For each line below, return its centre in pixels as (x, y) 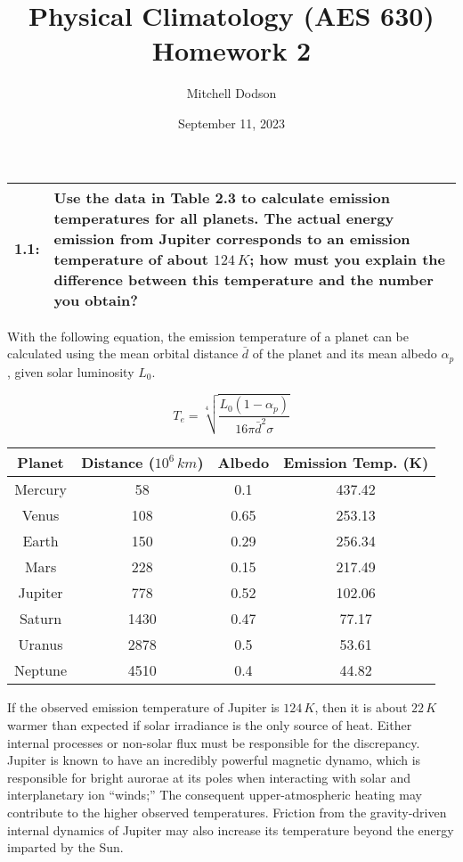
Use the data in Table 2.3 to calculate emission (222, 197)
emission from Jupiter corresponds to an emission (232, 238)
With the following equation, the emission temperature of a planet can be (208, 336)
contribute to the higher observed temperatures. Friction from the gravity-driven (227, 812)
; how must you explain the (347, 259)
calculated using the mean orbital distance (123, 353)
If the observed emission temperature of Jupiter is (143, 707)
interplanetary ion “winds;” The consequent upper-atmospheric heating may (215, 795)
